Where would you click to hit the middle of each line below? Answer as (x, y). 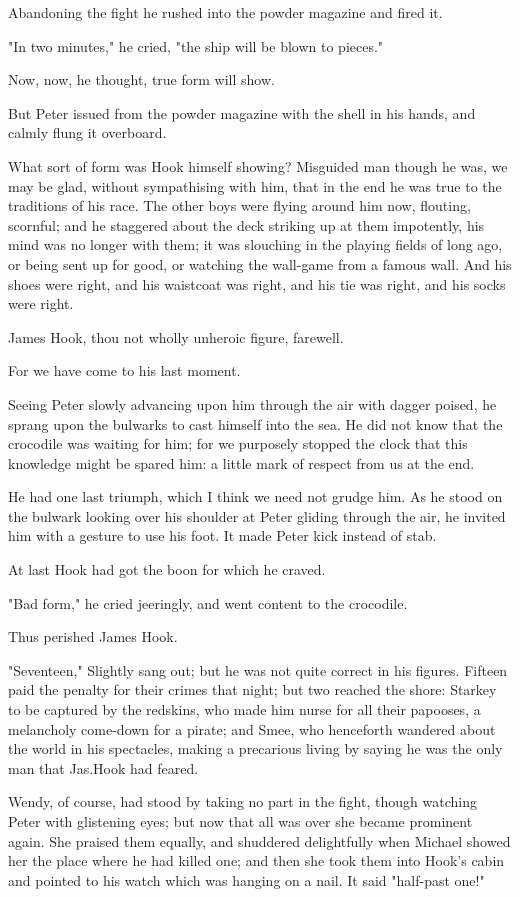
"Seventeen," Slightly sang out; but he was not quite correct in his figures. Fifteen (258, 669)
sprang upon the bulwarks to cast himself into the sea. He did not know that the (255, 423)
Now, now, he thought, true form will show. (141, 79)
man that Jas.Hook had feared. (103, 767)
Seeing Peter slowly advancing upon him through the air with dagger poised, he (252, 403)
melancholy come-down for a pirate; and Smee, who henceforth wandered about (252, 728)
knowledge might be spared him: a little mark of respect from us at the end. (241, 462)
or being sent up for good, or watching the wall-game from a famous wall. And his (260, 263)
